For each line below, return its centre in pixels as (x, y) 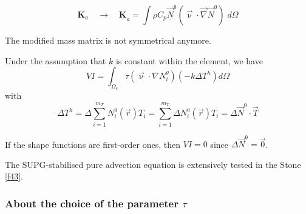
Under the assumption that (56, 60)
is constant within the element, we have (189, 60)
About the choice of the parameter (92, 203)
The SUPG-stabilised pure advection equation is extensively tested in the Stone (153, 164)
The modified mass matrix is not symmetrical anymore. (108, 40)
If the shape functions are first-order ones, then (93, 144)
